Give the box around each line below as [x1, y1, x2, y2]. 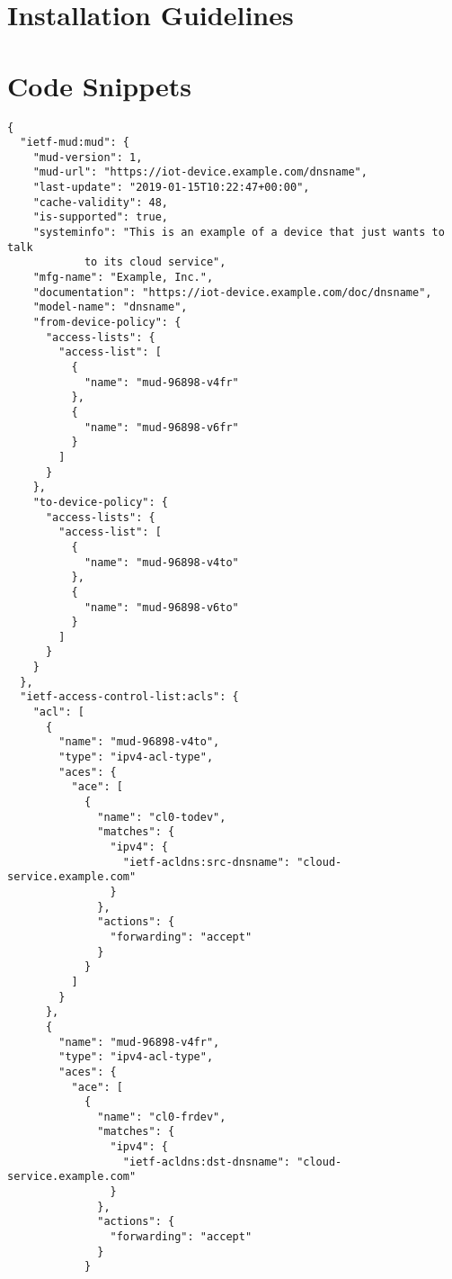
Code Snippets [7, 67, 192, 104]
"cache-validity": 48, [32, 195, 168, 209]
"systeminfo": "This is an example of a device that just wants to [32, 226, 445, 239]
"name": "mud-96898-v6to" [84, 600, 239, 614]
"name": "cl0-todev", [97, 810, 226, 824]
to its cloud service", [84, 256, 226, 269]
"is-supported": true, [32, 211, 168, 224]
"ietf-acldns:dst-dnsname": [122, 1155, 290, 1168]
